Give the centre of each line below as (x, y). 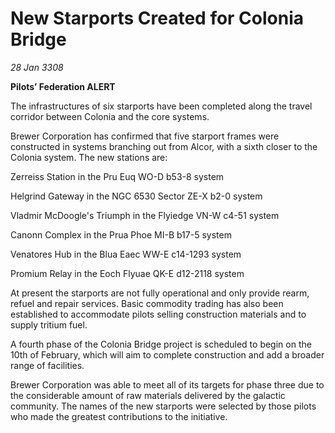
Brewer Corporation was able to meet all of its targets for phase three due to (167, 384)
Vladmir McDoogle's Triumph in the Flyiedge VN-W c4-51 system (145, 215)
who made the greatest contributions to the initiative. (119, 416)
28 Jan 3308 (37, 67)
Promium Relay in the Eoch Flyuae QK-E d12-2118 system (127, 273)
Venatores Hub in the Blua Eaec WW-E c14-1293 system (126, 254)
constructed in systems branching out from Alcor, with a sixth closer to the (164, 146)
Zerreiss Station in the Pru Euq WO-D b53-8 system (117, 176)
